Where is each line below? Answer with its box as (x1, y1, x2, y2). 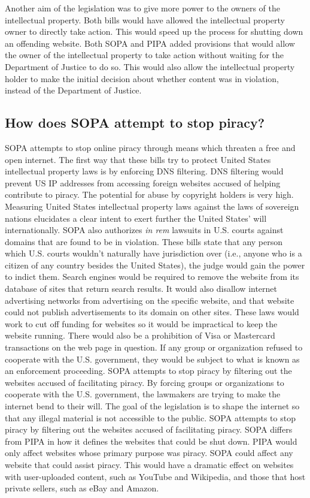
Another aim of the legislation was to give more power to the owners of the (5, 2, 280, 14)
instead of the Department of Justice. (5, 84, 142, 96)
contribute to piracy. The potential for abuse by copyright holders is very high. (5, 188, 294, 201)
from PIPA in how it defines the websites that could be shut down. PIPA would (5, 434, 297, 447)
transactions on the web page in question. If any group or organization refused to (5, 341, 303, 354)
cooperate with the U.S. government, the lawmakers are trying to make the (5, 388, 281, 400)
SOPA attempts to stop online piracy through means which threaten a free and (5, 141, 296, 153)
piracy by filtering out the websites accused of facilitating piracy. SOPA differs (5, 423, 293, 436)
